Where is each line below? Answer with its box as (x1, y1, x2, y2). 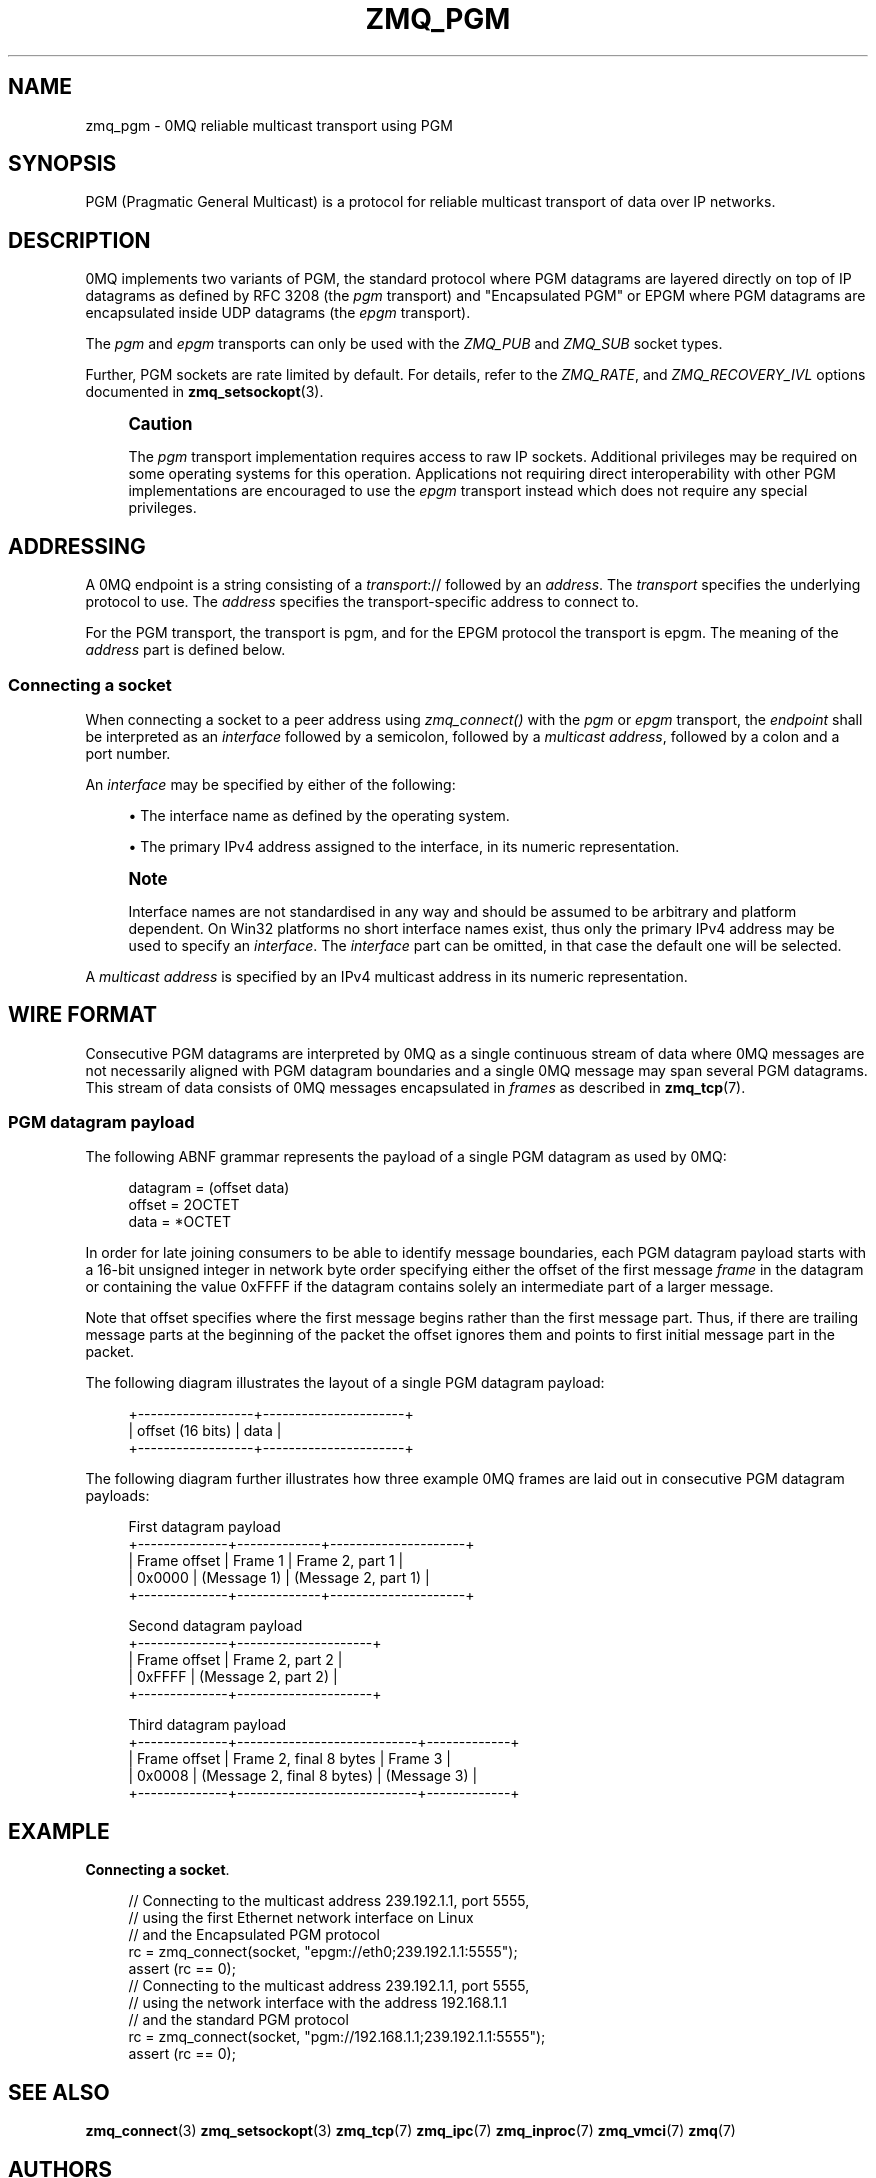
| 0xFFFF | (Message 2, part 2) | (128, 1668, 338, 1686)
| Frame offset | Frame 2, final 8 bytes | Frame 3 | (128, 1750, 451, 1768)
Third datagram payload (128, 1716, 287, 1734)
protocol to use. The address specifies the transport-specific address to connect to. (85, 593, 639, 611)
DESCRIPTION (8, 227, 151, 253)
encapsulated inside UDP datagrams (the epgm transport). (85, 304, 471, 322)
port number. (85, 744, 171, 762)
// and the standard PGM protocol (128, 2011, 349, 2029)
